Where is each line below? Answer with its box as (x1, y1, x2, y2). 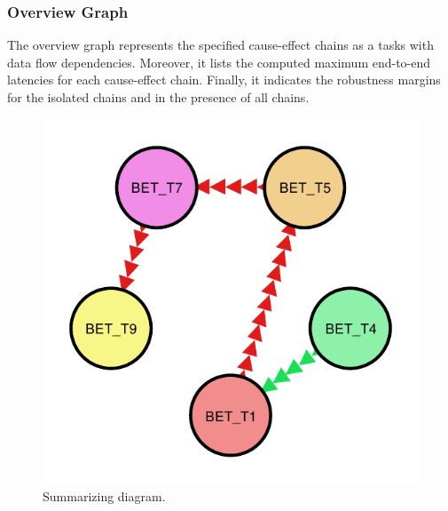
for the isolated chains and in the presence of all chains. (7, 88, 310, 106)
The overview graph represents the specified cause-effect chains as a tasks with (7, 36, 434, 54)
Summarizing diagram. (43, 486, 166, 505)
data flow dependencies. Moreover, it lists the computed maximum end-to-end (7, 52, 431, 71)
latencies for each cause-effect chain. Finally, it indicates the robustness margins (7, 70, 441, 89)
